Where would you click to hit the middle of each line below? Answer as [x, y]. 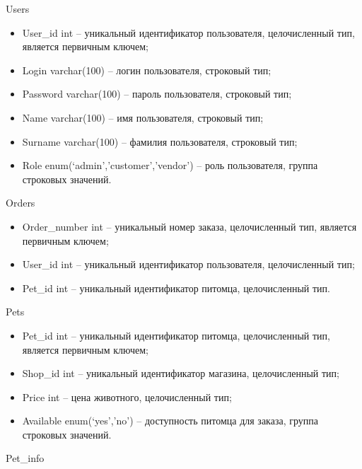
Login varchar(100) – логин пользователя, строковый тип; [147, 70]
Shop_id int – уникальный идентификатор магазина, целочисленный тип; [181, 373]
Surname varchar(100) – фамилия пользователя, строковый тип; [160, 141]
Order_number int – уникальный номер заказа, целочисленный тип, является [189, 226]
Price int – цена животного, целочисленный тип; [127, 396]
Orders [21, 203]
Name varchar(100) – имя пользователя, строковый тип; [143, 117]
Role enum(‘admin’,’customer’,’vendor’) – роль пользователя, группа [170, 165]
